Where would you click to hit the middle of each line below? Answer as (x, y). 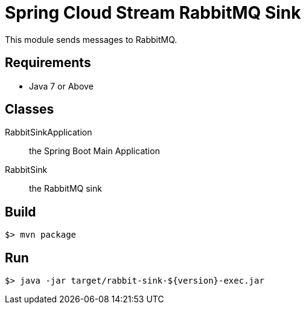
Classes (30, 109)
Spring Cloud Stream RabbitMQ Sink (153, 13)
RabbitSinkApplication (49, 132)
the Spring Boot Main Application (94, 151)
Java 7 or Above (61, 86)
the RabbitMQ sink (65, 189)
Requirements (48, 63)
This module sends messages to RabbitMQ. (91, 39)
